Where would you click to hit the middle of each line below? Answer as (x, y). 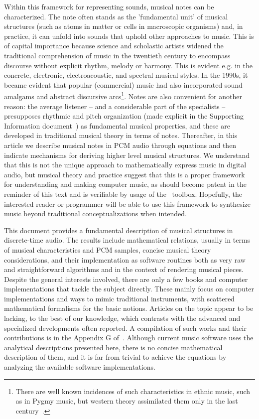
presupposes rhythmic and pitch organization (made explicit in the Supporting (124, 116)
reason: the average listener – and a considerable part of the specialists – (115, 106)
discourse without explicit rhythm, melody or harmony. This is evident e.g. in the (129, 65)
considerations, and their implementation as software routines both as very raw (125, 259)
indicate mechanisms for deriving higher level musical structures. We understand (127, 155)
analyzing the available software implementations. (80, 367)
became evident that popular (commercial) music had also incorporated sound (123, 84)
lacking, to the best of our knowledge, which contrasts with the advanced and (122, 318)
